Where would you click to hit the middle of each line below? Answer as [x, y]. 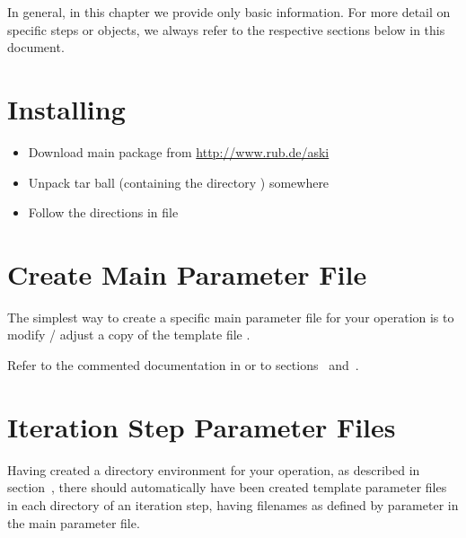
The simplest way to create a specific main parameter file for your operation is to [231, 317]
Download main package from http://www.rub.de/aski [179, 151]
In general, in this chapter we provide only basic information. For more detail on [229, 12]
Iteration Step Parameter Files [202, 426]
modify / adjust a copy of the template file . [129, 335]
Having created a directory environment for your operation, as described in [214, 469]
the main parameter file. [74, 522]
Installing [66, 108]
